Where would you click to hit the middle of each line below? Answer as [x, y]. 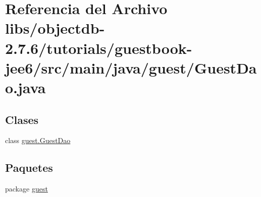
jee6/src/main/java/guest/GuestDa [131, 67]
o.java [25, 87]
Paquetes [29, 168]
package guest [27, 189]
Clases [22, 119]
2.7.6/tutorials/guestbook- [99, 48]
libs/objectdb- [55, 28]
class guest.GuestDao [38, 140]
